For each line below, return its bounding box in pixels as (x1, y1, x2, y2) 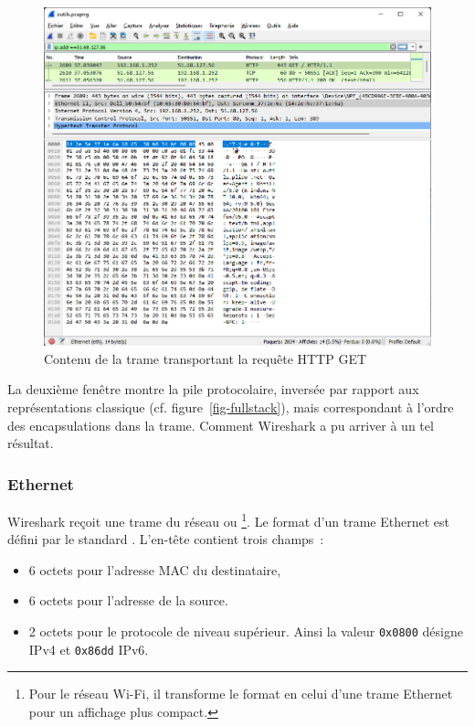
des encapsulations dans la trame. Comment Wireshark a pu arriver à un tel (7, 415, 434, 434)
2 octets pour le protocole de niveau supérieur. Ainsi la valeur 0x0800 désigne (28, 622, 463, 641)
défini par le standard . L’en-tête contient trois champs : (7, 529, 324, 549)
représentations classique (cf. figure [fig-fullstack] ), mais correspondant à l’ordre (7, 398, 454, 416)
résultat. (7, 433, 54, 453)
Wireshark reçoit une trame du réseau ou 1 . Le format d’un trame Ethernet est (7, 509, 449, 530)
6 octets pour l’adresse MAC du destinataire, (28, 560, 281, 579)
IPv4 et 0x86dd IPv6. (28, 639, 149, 658)
